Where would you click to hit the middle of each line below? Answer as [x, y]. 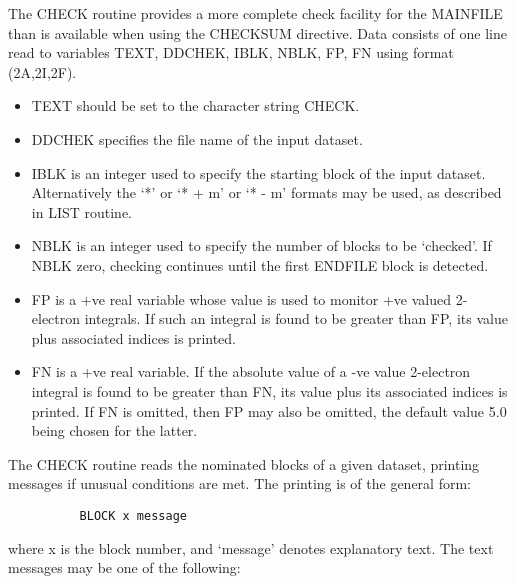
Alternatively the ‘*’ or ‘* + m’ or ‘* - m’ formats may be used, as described [266, 192]
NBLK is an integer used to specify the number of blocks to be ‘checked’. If [261, 245]
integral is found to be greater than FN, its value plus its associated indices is [269, 390]
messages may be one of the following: [124, 567]
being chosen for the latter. [114, 430]
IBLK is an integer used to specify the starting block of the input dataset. [258, 172]
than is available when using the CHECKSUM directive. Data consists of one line [257, 32]
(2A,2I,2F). [42, 71]
